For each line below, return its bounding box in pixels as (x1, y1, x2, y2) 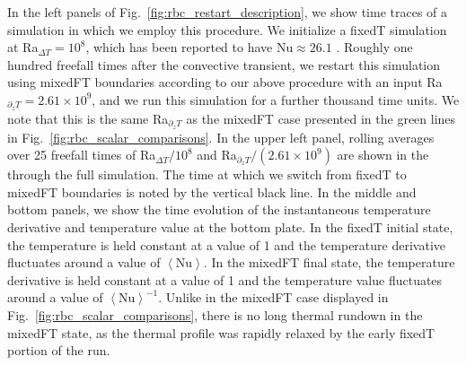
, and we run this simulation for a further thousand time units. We (92, 90, 460, 109)
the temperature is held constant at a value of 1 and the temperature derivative (7, 235, 445, 254)
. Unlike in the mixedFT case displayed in (158, 288, 389, 307)
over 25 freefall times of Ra (7, 145, 156, 164)
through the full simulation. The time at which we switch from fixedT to (7, 165, 407, 184)
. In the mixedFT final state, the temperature (203, 253, 455, 272)
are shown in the (337, 145, 429, 164)
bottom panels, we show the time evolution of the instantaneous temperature (7, 200, 431, 219)
